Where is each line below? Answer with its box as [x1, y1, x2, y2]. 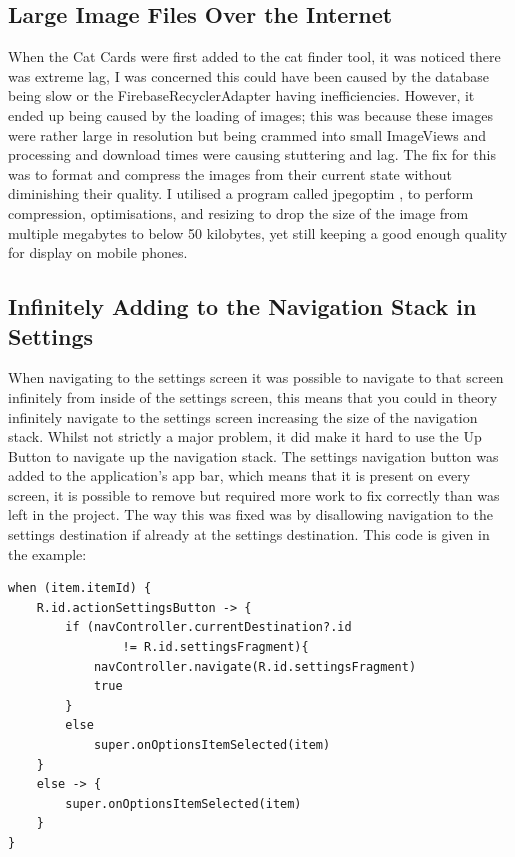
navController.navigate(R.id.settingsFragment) [93, 659, 417, 674]
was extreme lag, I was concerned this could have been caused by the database [8, 65, 490, 86]
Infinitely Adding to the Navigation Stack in [8, 291, 477, 322]
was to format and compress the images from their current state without [8, 163, 452, 184]
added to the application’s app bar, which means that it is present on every [8, 465, 471, 486]
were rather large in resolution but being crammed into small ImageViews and [8, 124, 487, 145]
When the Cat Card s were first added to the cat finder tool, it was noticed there [8, 46, 501, 67]
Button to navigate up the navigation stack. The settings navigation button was [8, 445, 499, 466]
